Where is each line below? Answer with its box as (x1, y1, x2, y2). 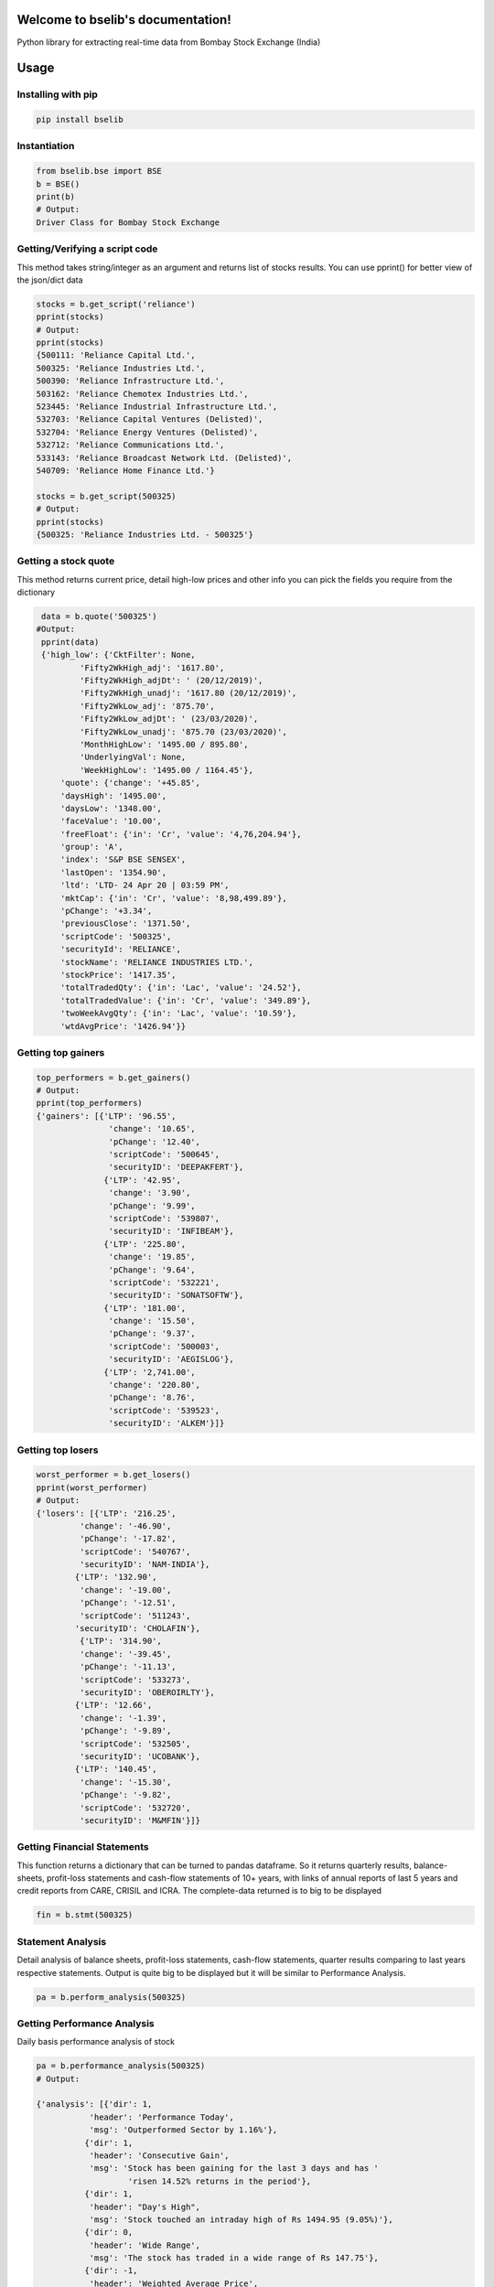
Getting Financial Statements (16, 1841, 150, 1853)
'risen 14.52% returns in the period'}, (127, 2175, 312, 2186)
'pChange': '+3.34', (59, 906, 153, 917)
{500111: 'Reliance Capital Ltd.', (36, 350, 196, 360)
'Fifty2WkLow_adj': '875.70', (79, 701, 215, 711)
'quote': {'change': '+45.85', (59, 778, 201, 789)
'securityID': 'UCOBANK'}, (79, 1751, 201, 1761)
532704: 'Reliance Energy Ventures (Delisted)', (36, 426, 259, 437)
